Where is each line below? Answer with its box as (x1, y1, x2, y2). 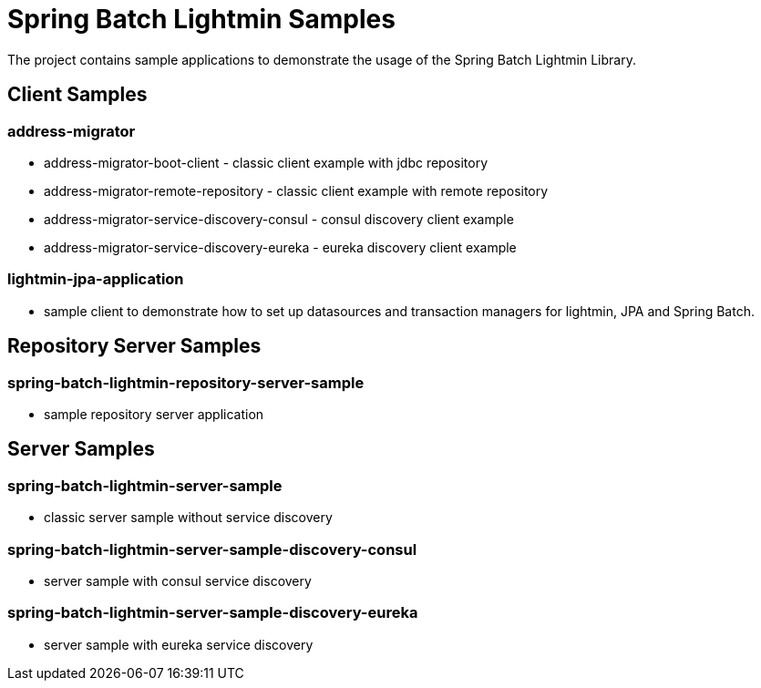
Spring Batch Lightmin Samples (7, 4, 396, 35)
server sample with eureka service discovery (44, 636, 314, 652)
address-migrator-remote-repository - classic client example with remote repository (44, 182, 549, 199)
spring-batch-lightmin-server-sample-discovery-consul (7, 539, 417, 559)
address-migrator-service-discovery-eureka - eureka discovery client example (44, 239, 517, 255)
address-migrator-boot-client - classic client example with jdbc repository (44, 154, 488, 170)
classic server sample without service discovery (44, 509, 333, 526)
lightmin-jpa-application (7, 270, 184, 289)
